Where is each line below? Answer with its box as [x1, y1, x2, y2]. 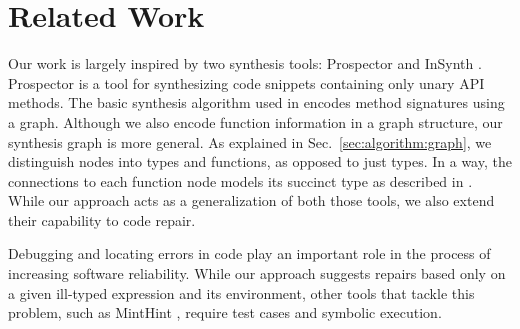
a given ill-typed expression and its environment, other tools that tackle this [8, 282, 475, 303]
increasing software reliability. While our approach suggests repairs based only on [8, 263, 506, 284]
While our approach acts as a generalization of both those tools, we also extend [8, 190, 495, 211]
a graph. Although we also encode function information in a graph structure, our [8, 111, 503, 132]
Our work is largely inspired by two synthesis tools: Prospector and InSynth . [8, 53, 482, 74]
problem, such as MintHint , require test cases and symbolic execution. [8, 302, 442, 323]
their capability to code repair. [8, 209, 196, 230]
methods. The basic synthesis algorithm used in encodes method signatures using [8, 92, 505, 113]
